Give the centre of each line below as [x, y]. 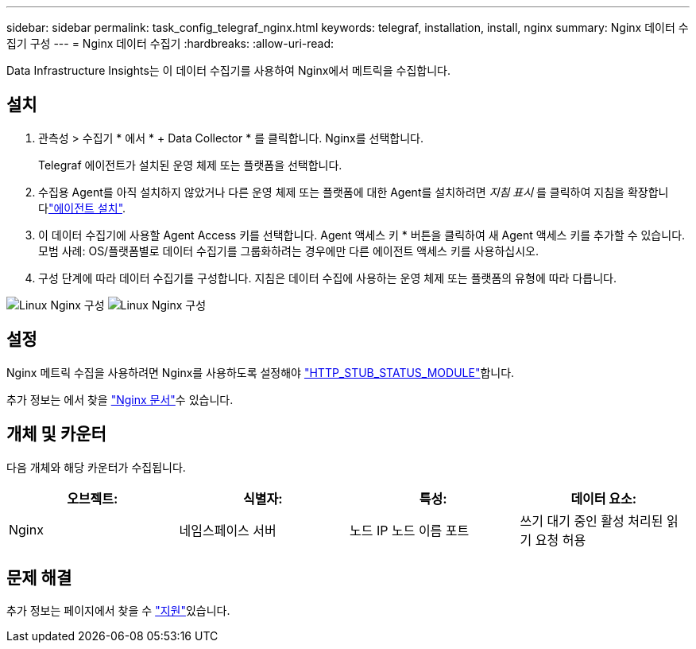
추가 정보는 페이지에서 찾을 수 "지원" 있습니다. [118, 611]
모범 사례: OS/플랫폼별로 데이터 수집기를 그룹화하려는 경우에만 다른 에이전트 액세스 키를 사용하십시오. [288, 251]
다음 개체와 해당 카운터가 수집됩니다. [96, 467]
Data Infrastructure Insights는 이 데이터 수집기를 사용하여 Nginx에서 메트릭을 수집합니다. [228, 70]
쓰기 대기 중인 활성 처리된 [592, 521]
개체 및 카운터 [56, 434]
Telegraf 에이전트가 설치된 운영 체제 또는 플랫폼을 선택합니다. [190, 165]
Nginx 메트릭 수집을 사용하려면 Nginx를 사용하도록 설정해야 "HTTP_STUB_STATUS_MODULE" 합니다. [261, 372]
